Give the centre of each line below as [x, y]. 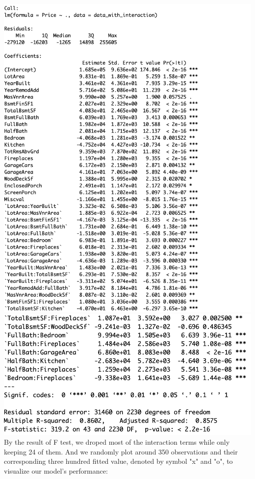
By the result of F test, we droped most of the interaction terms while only [117, 441]
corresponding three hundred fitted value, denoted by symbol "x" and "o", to [118, 461]
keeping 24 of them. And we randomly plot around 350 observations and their [121, 451]
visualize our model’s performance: [56, 470]
